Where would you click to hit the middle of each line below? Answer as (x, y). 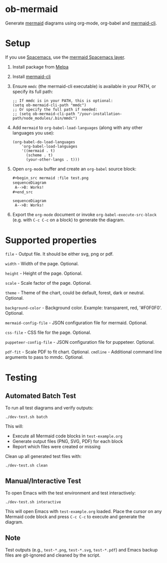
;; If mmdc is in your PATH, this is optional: (63, 101)
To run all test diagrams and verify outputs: (49, 408)
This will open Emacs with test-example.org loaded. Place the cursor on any (83, 511)
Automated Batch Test (41, 396)
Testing (21, 378)
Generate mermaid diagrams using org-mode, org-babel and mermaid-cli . (81, 23)
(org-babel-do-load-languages (44, 142)
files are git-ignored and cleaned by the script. (53, 555)
